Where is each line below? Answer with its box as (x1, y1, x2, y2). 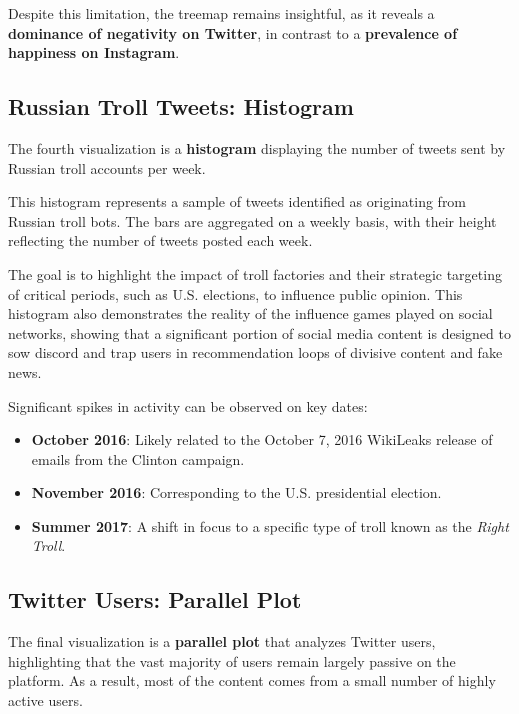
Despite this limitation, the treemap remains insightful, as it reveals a (8, 3, 435, 23)
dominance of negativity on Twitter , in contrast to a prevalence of (8, 22, 458, 43)
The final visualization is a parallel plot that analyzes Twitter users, (8, 631, 436, 652)
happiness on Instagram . (8, 42, 180, 63)
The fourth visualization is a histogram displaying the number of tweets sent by (8, 137, 506, 158)
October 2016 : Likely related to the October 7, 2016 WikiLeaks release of (31, 429, 493, 450)
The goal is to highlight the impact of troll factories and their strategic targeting (8, 263, 502, 284)
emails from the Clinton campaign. (31, 448, 245, 469)
